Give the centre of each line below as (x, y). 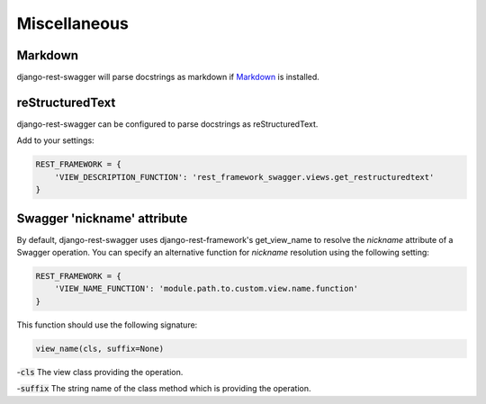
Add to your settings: (55, 140)
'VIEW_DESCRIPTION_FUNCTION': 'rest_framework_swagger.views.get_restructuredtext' (244, 177)
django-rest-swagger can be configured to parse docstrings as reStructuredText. (167, 124)
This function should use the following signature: (107, 325)
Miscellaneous (73, 23)
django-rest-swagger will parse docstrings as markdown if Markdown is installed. (168, 77)
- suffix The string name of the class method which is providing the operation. (164, 389)
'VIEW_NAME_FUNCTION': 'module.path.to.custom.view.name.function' (207, 289)
